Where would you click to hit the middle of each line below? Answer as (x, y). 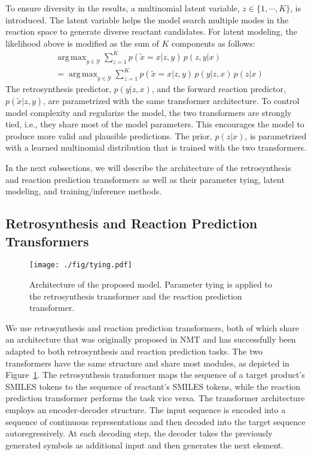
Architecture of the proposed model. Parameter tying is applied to (151, 284)
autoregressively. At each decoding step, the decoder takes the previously (139, 433)
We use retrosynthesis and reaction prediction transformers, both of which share (152, 327)
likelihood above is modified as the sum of (82, 43)
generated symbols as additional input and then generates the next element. (145, 445)
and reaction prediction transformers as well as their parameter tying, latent (145, 179)
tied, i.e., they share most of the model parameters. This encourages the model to (155, 124)
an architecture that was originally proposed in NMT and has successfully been (151, 339)
